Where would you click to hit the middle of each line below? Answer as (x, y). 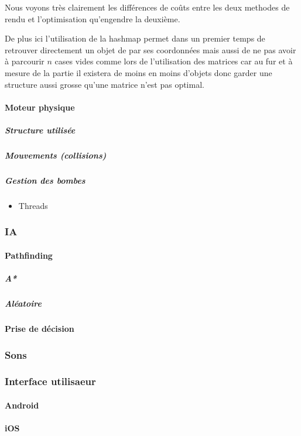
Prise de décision (40, 328)
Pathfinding (29, 255)
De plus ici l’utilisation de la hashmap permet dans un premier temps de (135, 38)
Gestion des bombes (45, 180)
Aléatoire (23, 303)
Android (22, 405)
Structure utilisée (40, 130)
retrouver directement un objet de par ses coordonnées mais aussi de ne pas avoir (150, 49)
